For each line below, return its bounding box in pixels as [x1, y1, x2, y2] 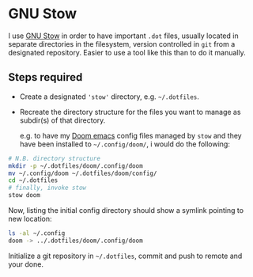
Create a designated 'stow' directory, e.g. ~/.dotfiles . [19, 92, 200, 101]
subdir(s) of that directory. [19, 116, 106, 125]
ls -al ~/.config [8, 230, 66, 237]
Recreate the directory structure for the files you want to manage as [19, 107, 241, 116]
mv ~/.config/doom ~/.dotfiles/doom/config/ [8, 169, 157, 177]
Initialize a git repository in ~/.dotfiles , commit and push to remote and [8, 251, 243, 260]
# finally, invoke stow [8, 184, 87, 192]
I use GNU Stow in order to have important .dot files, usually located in [8, 31, 239, 40]
